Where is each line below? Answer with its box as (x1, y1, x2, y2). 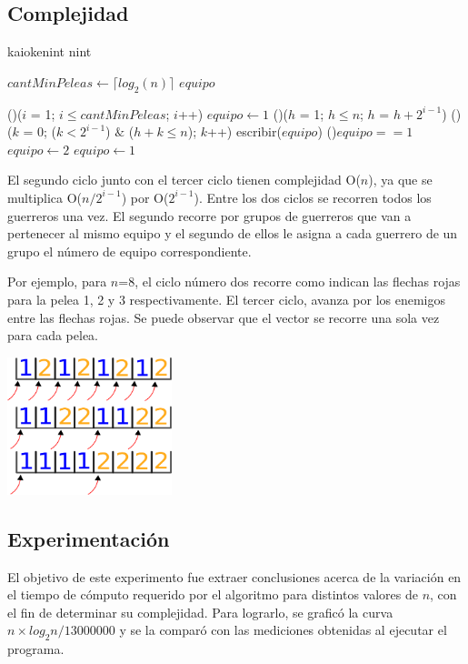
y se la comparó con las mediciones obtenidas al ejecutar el (119, 620, 447, 639)
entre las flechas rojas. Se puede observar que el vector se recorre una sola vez (7, 307, 440, 327)
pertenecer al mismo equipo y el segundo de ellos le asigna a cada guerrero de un (7, 224, 458, 243)
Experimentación (7, 524, 170, 552)
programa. (7, 639, 65, 659)
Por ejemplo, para (7, 272, 107, 291)
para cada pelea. (7, 326, 98, 345)
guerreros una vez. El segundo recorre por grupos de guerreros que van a (7, 206, 412, 225)
